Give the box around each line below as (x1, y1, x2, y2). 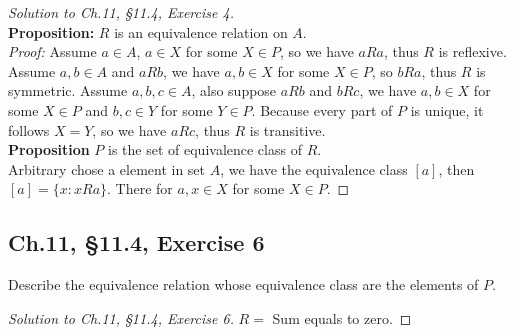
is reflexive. (438, 41, 507, 62)
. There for (107, 178, 173, 199)
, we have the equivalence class (220, 158, 408, 179)
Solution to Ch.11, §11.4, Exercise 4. (8, 2, 234, 22)
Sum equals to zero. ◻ (272, 307, 412, 328)
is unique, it (410, 99, 484, 120)
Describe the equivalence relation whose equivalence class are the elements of (8, 274, 479, 295)
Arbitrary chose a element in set (8, 158, 206, 179)
